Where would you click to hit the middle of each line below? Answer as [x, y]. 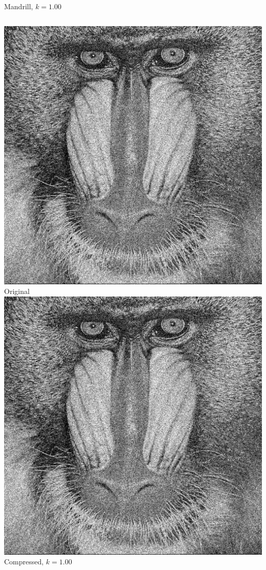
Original [17, 291]
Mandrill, [19, 6]
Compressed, [24, 562]
